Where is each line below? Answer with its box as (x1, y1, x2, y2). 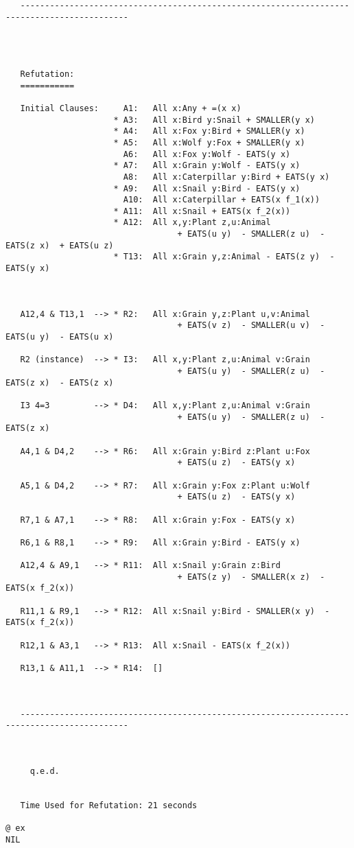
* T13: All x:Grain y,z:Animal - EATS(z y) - (113, 252, 335, 262)
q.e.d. (29, 766, 60, 776)
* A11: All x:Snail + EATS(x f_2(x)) (113, 206, 291, 216)
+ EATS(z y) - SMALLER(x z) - (177, 572, 325, 582)
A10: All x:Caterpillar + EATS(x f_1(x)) (123, 195, 320, 205)
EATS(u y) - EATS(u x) (5, 332, 114, 342)
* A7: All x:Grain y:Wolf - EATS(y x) (113, 161, 300, 171)
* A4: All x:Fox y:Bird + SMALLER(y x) (113, 126, 305, 137)
